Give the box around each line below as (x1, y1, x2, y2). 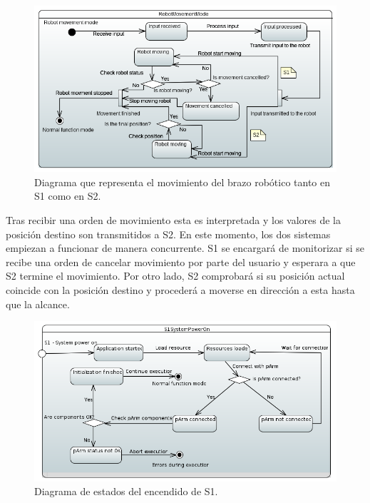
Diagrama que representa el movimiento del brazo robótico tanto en (34, 174, 331, 189)
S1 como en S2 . (34, 188, 101, 203)
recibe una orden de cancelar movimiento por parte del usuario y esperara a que (6, 254, 356, 269)
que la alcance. (6, 296, 70, 311)
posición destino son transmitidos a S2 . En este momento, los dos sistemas (6, 226, 331, 241)
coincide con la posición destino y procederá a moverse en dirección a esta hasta (6, 282, 355, 297)
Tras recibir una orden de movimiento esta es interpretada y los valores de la (6, 212, 341, 227)
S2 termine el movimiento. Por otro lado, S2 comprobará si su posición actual (6, 268, 345, 283)
